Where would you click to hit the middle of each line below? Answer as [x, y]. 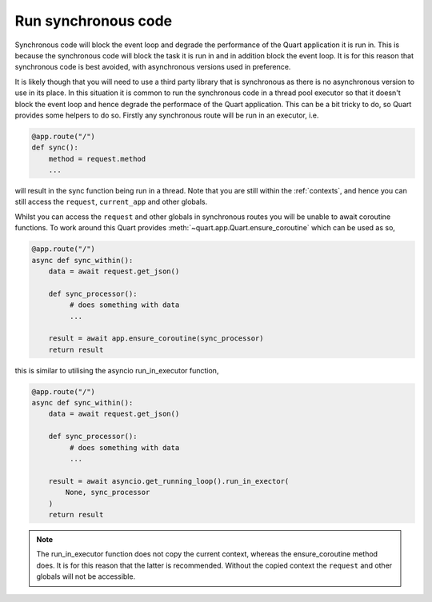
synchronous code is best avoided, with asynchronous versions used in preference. [153, 67]
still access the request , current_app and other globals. [111, 202]
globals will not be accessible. [86, 576]
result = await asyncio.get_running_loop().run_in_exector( [169, 481]
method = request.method [97, 159]
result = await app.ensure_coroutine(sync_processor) [156, 339]
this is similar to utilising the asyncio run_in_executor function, [117, 370]
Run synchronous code [93, 21]
